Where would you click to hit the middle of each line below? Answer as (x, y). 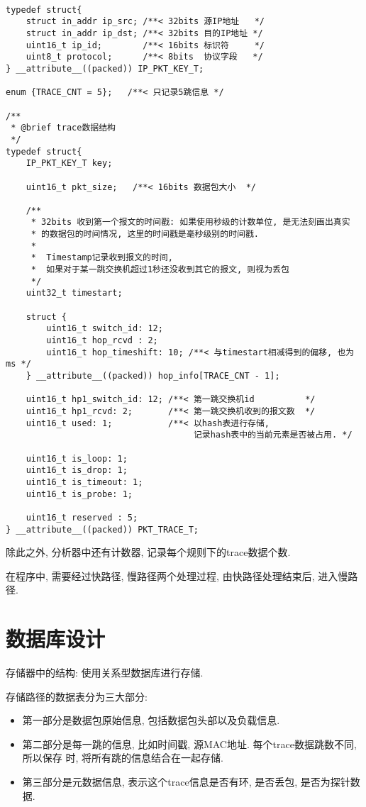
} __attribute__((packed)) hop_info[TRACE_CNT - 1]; (153, 376)
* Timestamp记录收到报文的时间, (102, 258)
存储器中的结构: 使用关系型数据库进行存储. (105, 673)
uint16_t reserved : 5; (82, 517)
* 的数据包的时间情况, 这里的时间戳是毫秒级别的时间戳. (145, 234)
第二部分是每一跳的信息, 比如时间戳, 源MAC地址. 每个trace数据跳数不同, (189, 744)
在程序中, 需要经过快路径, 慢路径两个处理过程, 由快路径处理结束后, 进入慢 (177, 575)
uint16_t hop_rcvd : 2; (102, 341)
